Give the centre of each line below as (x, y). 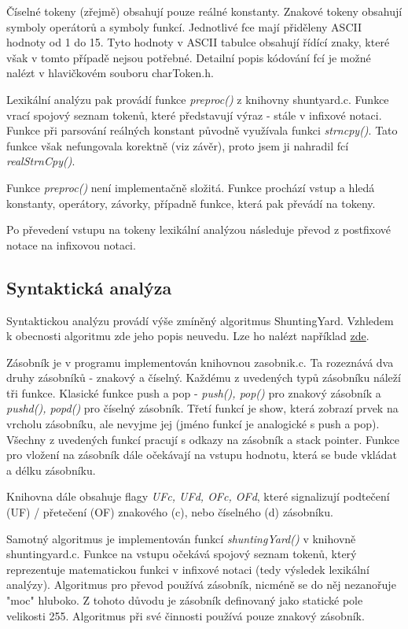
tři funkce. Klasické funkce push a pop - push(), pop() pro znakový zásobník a (194, 392)
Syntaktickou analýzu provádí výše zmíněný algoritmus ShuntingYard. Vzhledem (200, 320)
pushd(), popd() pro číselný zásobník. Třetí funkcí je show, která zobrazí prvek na (202, 408)
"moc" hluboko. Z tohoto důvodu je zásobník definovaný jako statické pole (185, 600)
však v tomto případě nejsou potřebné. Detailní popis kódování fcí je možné (189, 57)
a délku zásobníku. (51, 470)
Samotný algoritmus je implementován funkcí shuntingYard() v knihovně (181, 538)
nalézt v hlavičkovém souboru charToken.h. (110, 73)
